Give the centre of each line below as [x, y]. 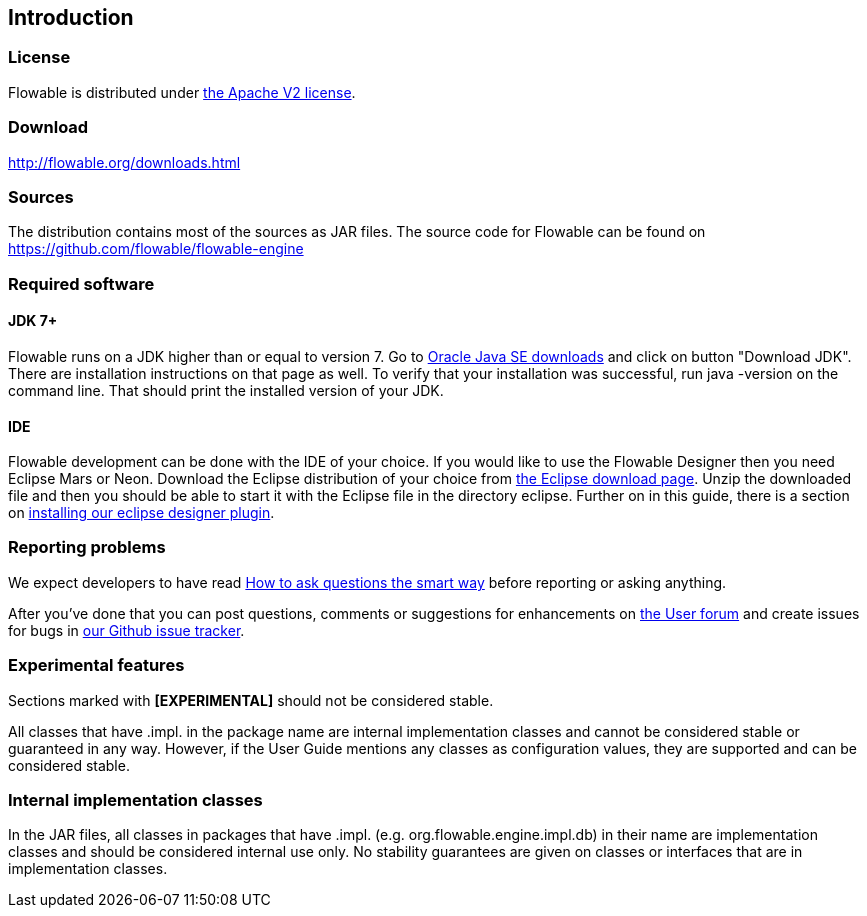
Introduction [71, 17]
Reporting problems [87, 547]
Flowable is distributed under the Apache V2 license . [182, 92]
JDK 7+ [33, 321]
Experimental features [96, 665]
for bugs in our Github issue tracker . [126, 630]
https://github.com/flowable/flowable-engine [156, 249]
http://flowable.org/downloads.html [124, 162]
